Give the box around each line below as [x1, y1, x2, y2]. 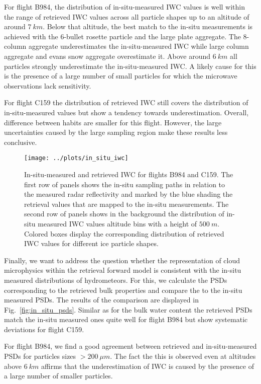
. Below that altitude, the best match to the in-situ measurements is [43, 21, 253, 32]
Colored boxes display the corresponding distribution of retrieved [24, 228, 224, 239]
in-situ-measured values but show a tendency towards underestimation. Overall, [4, 107, 249, 117]
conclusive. [4, 136, 37, 147]
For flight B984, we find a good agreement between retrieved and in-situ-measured [4, 341, 257, 351]
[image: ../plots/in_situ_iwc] [24, 155, 128, 162]
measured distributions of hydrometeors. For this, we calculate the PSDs [4, 274, 227, 285]
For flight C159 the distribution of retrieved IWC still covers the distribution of [4, 97, 248, 108]
